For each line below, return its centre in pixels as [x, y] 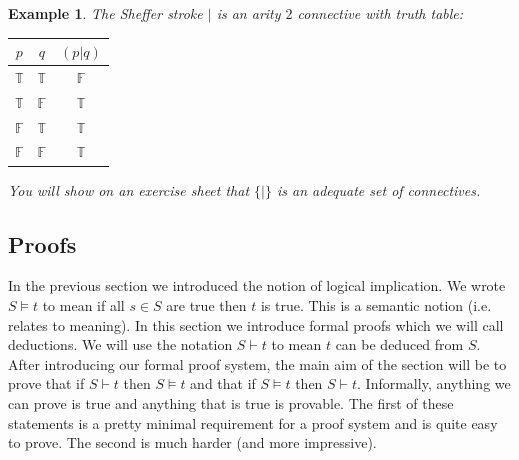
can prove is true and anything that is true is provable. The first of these [231, 402]
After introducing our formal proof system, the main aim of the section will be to [257, 363]
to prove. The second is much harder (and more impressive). [192, 442]
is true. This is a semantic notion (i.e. [376, 304]
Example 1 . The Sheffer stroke [105, 13]
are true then [206, 304]
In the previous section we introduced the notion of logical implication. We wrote [257, 285]
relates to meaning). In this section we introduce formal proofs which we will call [256, 324]
